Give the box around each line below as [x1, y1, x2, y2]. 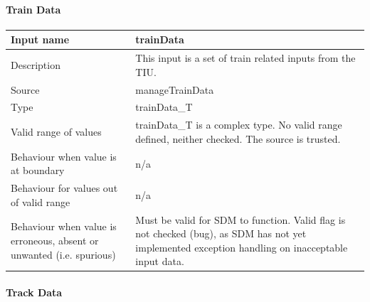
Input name [11, 32, 70, 47]
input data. [135, 254, 184, 269]
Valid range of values [11, 124, 102, 139]
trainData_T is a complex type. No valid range [135, 117, 342, 132]
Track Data [6, 285, 63, 300]
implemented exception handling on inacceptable [135, 239, 348, 254]
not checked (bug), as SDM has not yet [135, 226, 307, 241]
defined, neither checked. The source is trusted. [135, 131, 341, 146]
